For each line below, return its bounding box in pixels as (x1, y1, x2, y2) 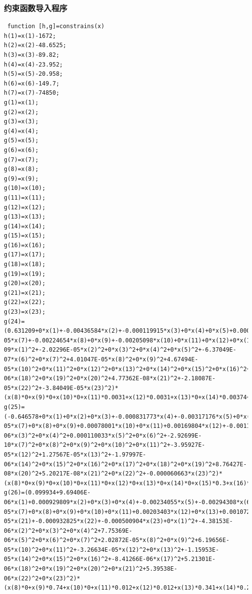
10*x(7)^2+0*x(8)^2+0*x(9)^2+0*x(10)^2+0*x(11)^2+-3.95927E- (4, 441, 205, 449)
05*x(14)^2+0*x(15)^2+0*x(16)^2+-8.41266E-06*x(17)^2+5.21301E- (4, 556, 216, 563)
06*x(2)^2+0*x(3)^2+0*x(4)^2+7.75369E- (4, 527, 132, 534)
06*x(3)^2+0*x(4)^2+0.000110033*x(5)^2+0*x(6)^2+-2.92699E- (4, 432, 202, 439)
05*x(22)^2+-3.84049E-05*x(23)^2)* (4, 384, 119, 391)
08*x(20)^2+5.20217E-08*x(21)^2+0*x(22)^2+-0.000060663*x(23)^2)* (4, 470, 223, 477)
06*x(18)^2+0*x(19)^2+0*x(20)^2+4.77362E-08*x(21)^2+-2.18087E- (4, 375, 216, 382)
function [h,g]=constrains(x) (7, 23, 105, 30)
